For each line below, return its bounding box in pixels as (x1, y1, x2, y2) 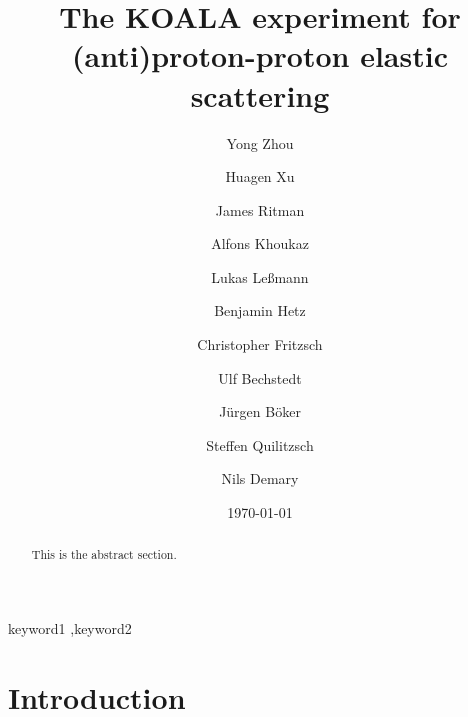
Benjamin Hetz (214, 300, 306, 321)
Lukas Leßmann (211, 266, 309, 287)
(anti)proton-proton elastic (72, 35, 448, 76)
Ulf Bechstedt (218, 367, 302, 388)
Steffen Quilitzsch (206, 434, 314, 455)
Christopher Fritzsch (197, 334, 323, 355)
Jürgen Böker (219, 401, 301, 422)
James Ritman (215, 199, 305, 220)
